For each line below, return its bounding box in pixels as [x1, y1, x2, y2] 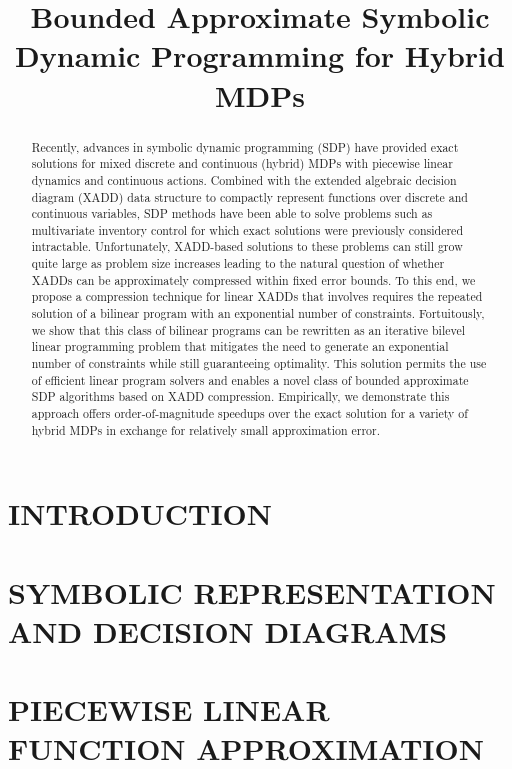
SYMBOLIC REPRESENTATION [8, 571, 496, 612]
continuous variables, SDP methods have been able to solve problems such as [31, 205, 433, 222]
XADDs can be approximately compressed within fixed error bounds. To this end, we [31, 271, 476, 288]
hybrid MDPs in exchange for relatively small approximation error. [31, 421, 381, 438]
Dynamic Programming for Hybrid [15, 35, 505, 76]
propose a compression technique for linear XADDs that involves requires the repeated [31, 288, 483, 305]
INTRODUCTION [8, 493, 273, 534]
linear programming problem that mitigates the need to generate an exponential [31, 338, 449, 355]
